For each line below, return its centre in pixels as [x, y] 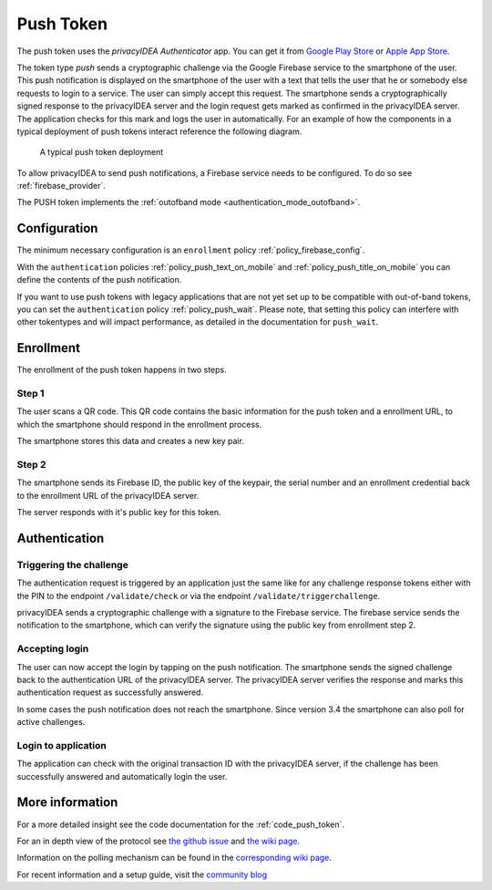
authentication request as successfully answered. [110, 692]
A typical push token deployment [102, 152]
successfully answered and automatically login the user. [122, 776]
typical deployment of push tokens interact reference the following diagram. [159, 131]
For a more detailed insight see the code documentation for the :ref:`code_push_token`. [181, 824]
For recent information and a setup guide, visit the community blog [142, 874]
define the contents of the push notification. [99, 280]
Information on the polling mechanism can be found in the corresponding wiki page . [174, 858]
